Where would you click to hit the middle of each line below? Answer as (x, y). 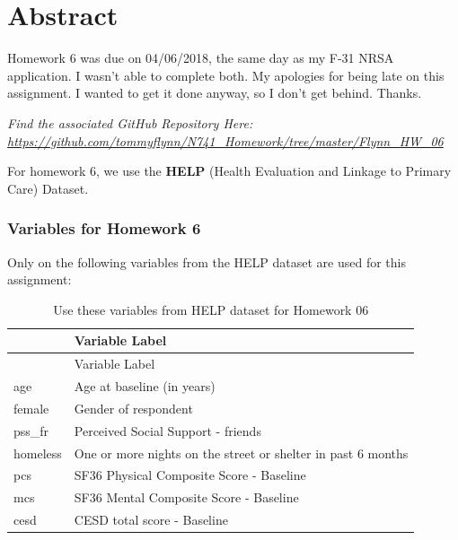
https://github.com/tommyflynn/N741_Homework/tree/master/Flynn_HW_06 (225, 140)
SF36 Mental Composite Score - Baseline (186, 497)
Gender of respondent (133, 408)
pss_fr (31, 430)
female (31, 408)
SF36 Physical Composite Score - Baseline (190, 475)
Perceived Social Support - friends (167, 430)
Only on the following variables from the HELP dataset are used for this (207, 261)
